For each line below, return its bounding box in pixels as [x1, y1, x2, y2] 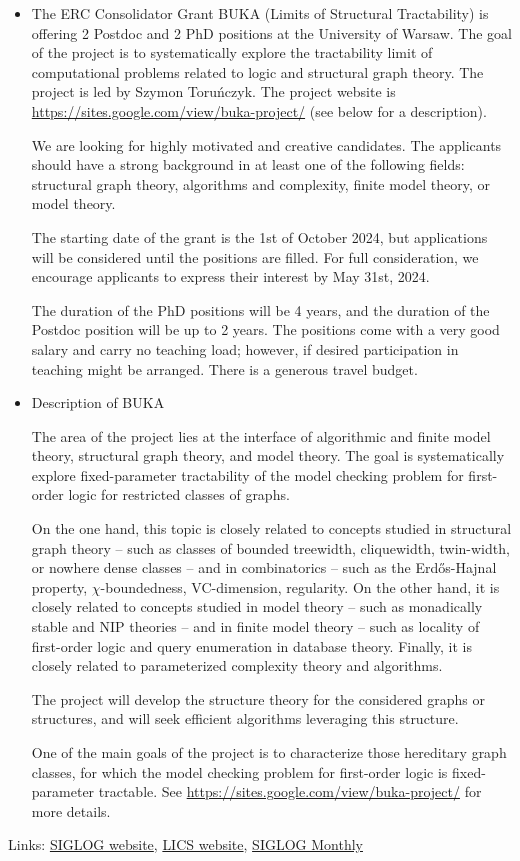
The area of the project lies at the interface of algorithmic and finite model [31, 425, 491, 446]
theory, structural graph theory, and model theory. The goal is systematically [31, 445, 505, 466]
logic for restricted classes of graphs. [68, 484, 290, 505]
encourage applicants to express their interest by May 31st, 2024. [31, 266, 430, 287]
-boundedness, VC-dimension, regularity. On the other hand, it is [100, 576, 500, 597]
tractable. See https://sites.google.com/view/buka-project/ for [98, 781, 482, 802]
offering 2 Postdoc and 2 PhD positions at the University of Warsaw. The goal [31, 22, 512, 43]
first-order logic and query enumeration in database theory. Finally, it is [31, 635, 472, 656]
